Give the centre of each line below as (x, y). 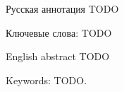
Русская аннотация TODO (62, 8)
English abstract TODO (58, 56)
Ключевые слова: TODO (59, 32)
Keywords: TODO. (46, 80)
